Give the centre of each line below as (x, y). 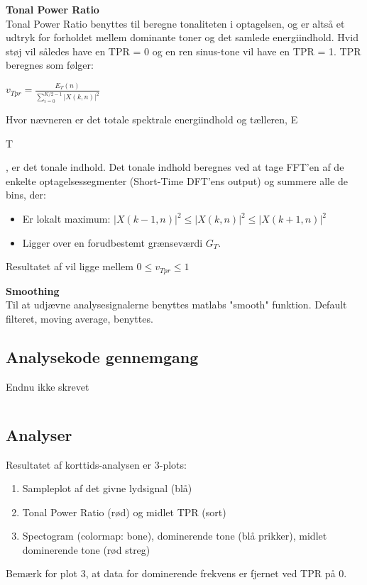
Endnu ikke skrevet (48, 386)
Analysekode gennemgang (102, 356)
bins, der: (26, 195)
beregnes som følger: (50, 65)
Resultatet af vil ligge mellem (70, 266)
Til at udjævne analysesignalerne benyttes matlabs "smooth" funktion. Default (176, 305)
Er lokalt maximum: (66, 219)
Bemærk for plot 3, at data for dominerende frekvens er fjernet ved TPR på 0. (176, 573)
